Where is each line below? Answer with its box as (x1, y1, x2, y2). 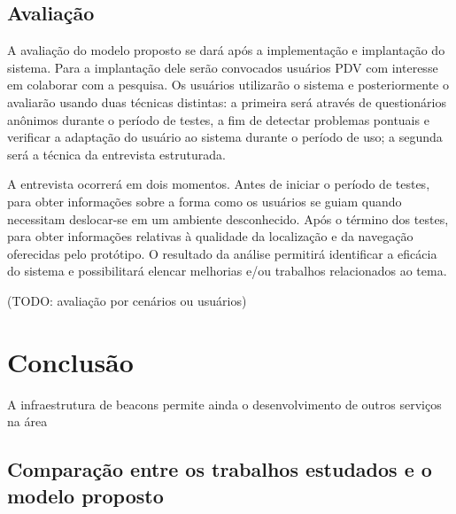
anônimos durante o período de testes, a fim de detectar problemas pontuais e (7, 110, 429, 128)
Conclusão (7, 343, 134, 379)
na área (7, 412, 48, 431)
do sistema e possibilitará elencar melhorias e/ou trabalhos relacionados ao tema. (7, 261, 447, 280)
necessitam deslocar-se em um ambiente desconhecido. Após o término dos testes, (7, 209, 449, 228)
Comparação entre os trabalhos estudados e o (7, 456, 432, 483)
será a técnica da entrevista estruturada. (7, 144, 226, 163)
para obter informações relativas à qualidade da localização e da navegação (7, 227, 413, 245)
